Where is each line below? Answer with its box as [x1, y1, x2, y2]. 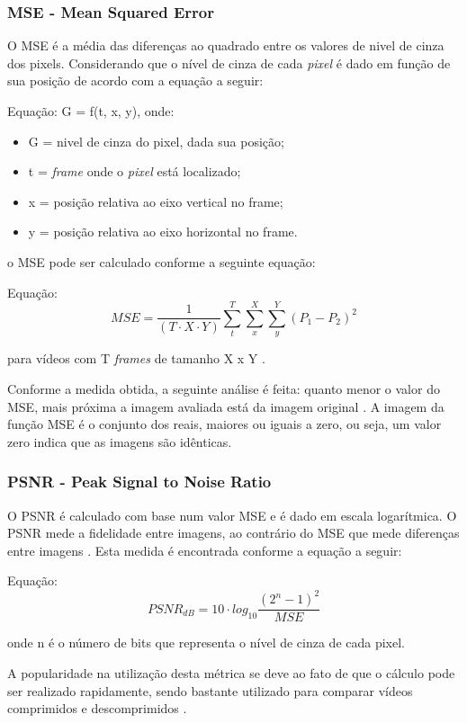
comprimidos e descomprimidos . [7, 699, 187, 718]
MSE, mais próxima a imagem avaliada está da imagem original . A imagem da [7, 397, 445, 415]
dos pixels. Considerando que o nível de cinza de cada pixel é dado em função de [7, 53, 451, 72]
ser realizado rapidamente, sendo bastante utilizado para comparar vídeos [7, 681, 413, 700]
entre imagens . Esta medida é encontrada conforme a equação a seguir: [7, 540, 402, 559]
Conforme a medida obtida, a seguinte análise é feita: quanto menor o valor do [7, 379, 440, 397]
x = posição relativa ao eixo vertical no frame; [28, 192, 283, 210]
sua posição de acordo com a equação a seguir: [7, 71, 264, 90]
